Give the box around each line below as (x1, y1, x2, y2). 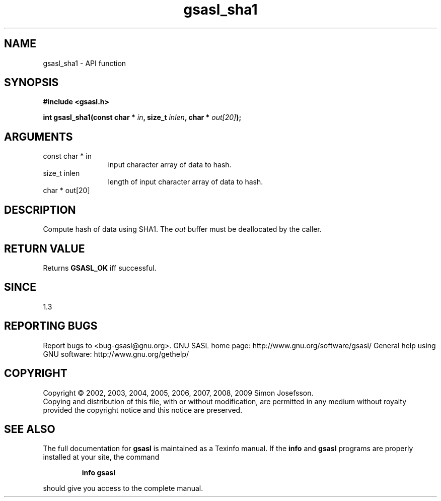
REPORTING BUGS (4, 320, 98, 333)
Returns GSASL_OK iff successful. (43, 263, 157, 272)
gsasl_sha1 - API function (43, 58, 126, 68)
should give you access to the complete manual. (43, 484, 203, 493)
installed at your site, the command (43, 453, 160, 462)
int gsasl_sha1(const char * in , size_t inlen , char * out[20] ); (43, 113, 242, 122)
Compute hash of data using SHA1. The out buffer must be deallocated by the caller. (43, 225, 322, 234)
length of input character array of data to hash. (108, 177, 263, 186)
